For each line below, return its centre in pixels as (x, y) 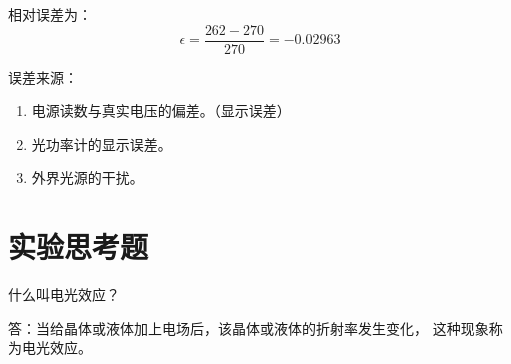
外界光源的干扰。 (87, 177)
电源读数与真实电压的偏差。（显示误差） (161, 110)
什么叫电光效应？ (64, 294)
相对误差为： (50, 14)
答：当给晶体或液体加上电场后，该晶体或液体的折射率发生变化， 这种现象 (248, 327)
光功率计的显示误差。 (101, 143)
